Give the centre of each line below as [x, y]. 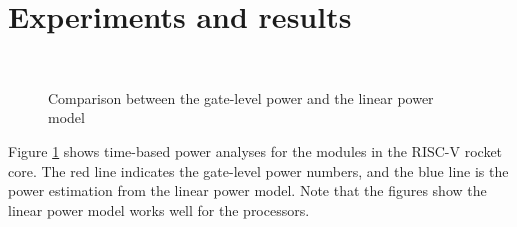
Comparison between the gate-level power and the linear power [241, 97]
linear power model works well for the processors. [159, 209]
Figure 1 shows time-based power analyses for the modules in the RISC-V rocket [255, 150]
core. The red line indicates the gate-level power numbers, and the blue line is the [258, 170]
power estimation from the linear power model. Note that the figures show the [247, 190]
